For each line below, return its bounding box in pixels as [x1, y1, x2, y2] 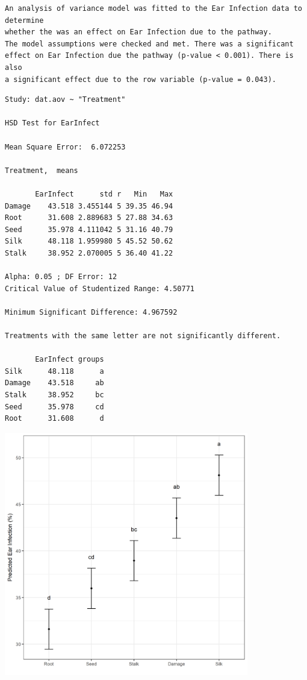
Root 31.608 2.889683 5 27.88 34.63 [5, 213, 173, 222]
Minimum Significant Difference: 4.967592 [5, 307, 178, 316]
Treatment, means [5, 166, 78, 175]
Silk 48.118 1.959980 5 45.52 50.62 [5, 237, 173, 246]
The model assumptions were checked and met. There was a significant [5, 39, 294, 48]
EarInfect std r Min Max [35, 189, 173, 198]
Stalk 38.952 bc [5, 391, 104, 399]
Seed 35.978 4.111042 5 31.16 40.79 [5, 225, 173, 234]
